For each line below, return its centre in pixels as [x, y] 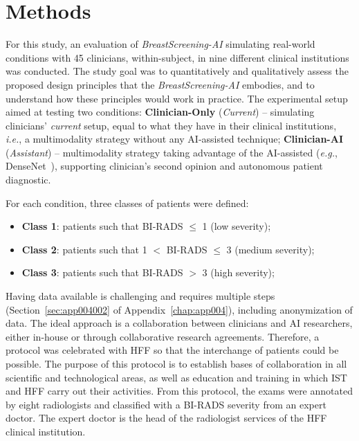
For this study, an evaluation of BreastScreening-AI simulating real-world [160, 44]
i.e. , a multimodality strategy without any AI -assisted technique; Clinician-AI [174, 139]
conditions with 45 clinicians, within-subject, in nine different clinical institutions [177, 57]
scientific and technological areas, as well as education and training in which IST [176, 377]
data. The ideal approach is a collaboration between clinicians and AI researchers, [179, 323]
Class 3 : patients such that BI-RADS [102, 272]
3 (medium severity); [270, 249]
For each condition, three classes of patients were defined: [127, 202]
